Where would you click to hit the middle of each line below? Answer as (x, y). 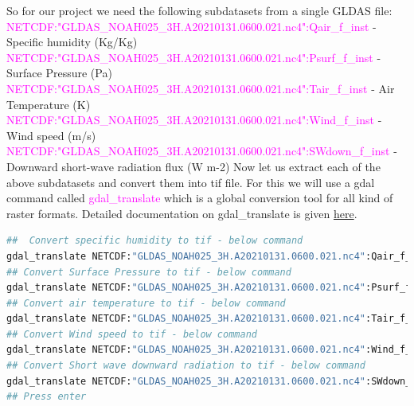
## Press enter (47, 397)
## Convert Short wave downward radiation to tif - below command (186, 366)
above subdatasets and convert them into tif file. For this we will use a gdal (191, 182)
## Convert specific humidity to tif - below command (155, 241)
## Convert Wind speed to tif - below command (132, 334)
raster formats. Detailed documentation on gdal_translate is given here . (182, 213)
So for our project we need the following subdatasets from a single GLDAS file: (199, 10)
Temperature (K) (49, 104)
